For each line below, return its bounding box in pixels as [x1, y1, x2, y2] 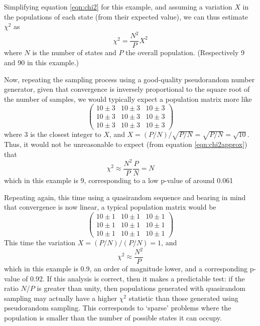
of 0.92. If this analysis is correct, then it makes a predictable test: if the [22, 273, 245, 283]
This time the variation [4, 237, 76, 247]
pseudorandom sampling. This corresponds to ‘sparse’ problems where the [4, 302, 231, 313]
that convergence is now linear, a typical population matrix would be [4, 202, 216, 212]
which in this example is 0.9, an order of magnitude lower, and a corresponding [4, 263, 247, 274]
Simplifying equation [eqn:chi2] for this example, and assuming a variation [4, 2, 232, 12]
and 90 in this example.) [4, 57, 79, 67]
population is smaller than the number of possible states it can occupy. [4, 312, 222, 323]
